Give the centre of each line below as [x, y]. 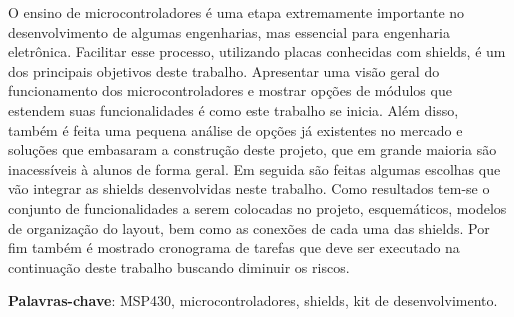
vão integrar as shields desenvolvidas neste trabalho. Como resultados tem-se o [249, 188]
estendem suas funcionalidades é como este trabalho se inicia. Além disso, [233, 109]
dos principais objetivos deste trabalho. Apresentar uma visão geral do [224, 70]
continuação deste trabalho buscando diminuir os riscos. [179, 266]
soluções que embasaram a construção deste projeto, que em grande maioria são [252, 149]
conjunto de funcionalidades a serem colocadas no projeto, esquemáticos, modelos [257, 207]
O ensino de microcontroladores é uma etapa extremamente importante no [236, 12]
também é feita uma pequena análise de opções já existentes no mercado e [235, 129]
